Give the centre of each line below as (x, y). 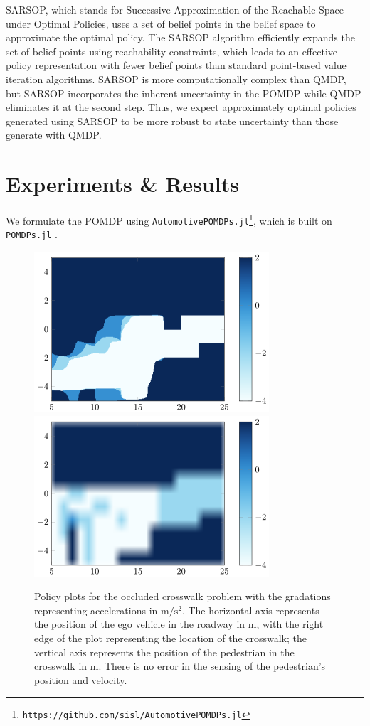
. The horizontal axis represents (250, 610)
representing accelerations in (96, 610)
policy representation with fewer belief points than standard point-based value (176, 65)
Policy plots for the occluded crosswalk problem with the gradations (183, 596)
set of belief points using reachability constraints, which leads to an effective (172, 51)
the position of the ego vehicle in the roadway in (140, 624)
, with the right (290, 624)
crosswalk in (61, 666)
